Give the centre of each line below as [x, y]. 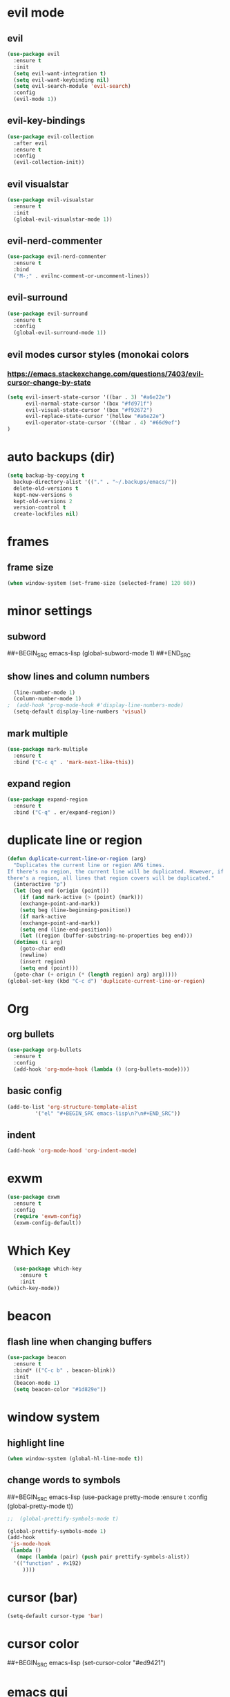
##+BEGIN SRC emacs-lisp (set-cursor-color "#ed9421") [86, 1664]
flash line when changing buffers [79, 1342]
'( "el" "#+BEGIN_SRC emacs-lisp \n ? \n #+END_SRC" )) [108, 1113]
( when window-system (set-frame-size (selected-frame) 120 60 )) [102, 583]
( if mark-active [43, 916]
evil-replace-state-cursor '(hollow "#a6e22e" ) [95, 417]
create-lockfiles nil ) [46, 514]
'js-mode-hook [30, 1544]
